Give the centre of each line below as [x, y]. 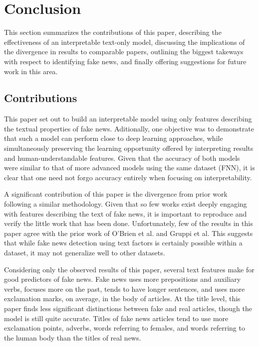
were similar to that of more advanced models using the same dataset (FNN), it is [129, 168]
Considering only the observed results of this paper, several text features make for [129, 269]
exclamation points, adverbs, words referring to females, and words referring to [125, 328]
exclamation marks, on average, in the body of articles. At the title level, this [122, 298]
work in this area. [31, 71]
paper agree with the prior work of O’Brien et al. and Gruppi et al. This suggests [129, 233]
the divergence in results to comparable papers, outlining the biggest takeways [124, 52]
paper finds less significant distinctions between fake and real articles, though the [128, 308]
